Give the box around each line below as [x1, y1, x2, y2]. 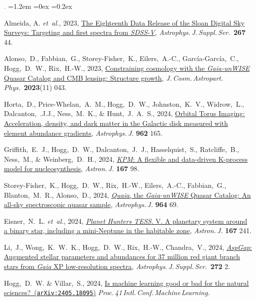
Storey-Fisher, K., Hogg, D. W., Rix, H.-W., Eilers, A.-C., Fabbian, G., [4, 180, 226, 190]
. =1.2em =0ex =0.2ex [4, 1, 72, 11]
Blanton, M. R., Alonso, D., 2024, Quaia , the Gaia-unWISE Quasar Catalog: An [4, 189, 251, 200]
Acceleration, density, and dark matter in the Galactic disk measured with [4, 118, 228, 128]
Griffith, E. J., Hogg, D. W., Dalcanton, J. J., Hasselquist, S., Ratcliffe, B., [4, 144, 239, 154]
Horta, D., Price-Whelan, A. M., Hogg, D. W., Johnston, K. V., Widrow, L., [4, 98, 244, 109]
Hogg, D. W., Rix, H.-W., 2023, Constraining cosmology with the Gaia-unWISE [4, 62, 250, 73]
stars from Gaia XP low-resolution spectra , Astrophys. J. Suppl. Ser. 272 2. [4, 261, 230, 271]
